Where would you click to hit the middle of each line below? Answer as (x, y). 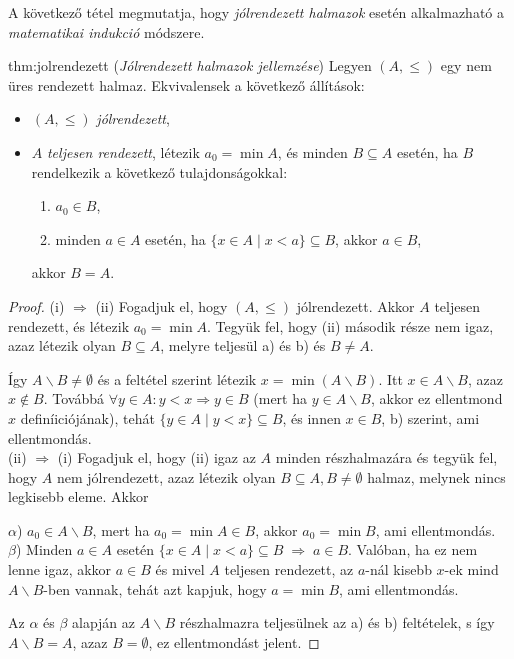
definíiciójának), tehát (87, 417)
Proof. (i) (36, 305)
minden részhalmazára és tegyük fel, (386, 457)
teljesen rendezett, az (289, 569)
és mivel (180, 569)
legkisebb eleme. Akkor (78, 496)
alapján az (104, 622)
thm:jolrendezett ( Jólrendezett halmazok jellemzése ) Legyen (190, 65)
